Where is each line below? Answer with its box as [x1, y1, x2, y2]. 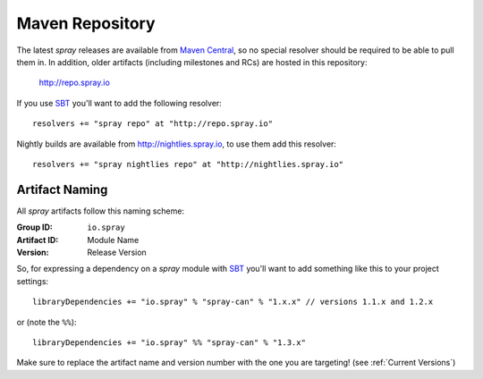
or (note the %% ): [16, 316, 77, 327]
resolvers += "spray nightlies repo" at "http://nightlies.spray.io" [32, 159, 344, 169]
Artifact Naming [16, 181, 108, 197]
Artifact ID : [16, 234, 59, 245]
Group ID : [16, 222, 54, 232]
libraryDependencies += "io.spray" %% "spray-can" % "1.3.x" [32, 337, 306, 348]
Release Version [87, 247, 147, 257]
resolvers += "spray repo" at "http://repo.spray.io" [32, 119, 273, 129]
